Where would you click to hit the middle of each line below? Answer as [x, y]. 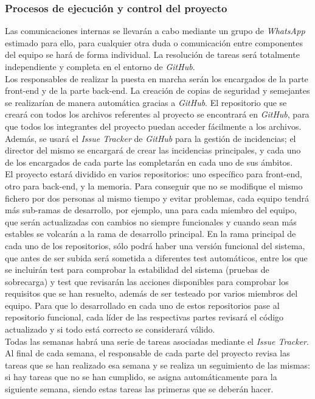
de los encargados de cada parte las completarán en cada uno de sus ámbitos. [149, 162]
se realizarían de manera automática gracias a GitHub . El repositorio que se [146, 102]
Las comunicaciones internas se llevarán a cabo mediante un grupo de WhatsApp [155, 31]
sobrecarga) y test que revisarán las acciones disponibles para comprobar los [147, 281]
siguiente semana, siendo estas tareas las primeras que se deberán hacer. [139, 389]
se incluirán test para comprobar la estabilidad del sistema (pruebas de [137, 270]
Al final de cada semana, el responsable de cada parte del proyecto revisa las [147, 353]
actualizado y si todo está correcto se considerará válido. [110, 329]
